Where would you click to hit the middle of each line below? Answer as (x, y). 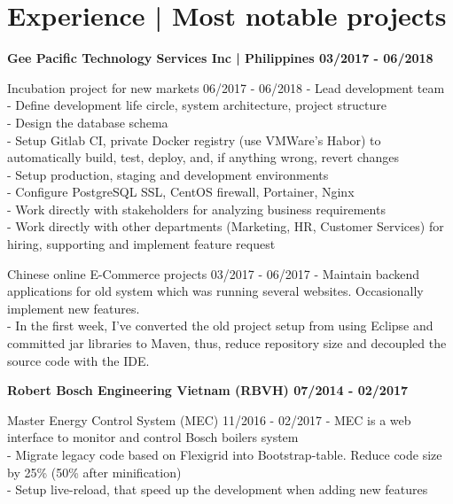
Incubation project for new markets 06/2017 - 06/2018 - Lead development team (226, 87)
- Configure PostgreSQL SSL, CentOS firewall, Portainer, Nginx (181, 192)
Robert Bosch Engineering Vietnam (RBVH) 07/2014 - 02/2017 (208, 390)
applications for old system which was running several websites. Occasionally (215, 291)
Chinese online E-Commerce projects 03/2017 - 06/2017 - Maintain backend (214, 273)
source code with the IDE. (78, 360)
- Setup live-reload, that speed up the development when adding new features (218, 489)
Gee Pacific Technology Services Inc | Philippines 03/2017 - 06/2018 (220, 58)
